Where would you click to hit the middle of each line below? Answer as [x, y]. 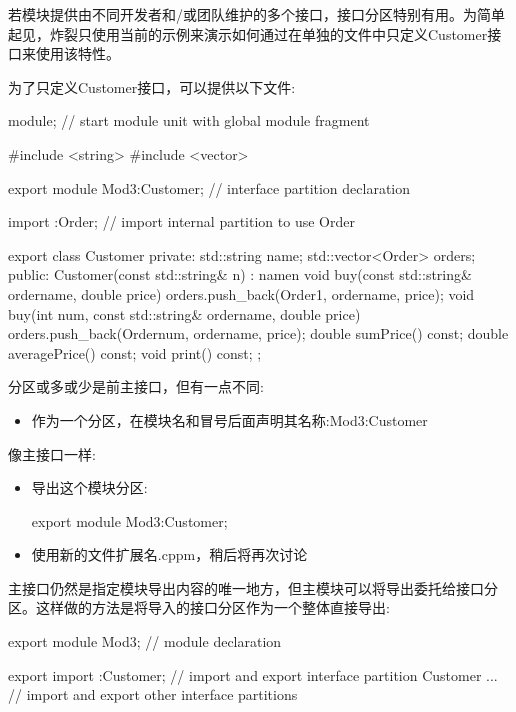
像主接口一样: [52, 453]
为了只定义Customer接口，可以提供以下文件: [152, 86]
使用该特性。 [77, 53]
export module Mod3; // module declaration [145, 641]
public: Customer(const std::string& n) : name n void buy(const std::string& [240, 274]
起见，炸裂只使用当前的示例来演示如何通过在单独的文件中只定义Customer [248, 33]
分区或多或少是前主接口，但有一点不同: [136, 386]
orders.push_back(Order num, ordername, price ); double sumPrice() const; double [258, 333]
